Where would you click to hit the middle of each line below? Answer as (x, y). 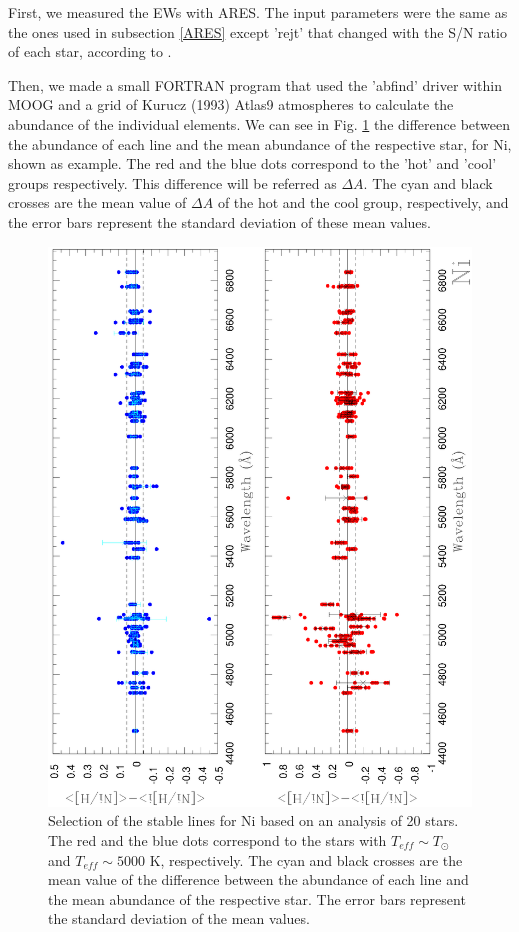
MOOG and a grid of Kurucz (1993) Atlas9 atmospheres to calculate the (231, 104)
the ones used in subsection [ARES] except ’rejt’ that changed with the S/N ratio (257, 31)
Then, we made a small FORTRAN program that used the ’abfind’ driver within (255, 84)
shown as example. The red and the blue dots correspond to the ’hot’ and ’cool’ (252, 163)
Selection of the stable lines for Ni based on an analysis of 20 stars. (253, 820)
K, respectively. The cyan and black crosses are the (306, 859)
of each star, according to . (90, 51)
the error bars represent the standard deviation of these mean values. (219, 221)
